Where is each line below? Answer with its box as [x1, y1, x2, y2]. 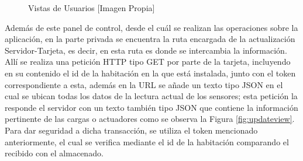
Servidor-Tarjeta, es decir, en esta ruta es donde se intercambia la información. [5, 44, 287, 56]
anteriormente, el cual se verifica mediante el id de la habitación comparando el [5, 135, 289, 148]
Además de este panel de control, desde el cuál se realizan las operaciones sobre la [5, 21, 298, 33]
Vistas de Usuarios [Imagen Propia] [28, 2, 155, 13]
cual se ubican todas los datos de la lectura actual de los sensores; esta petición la [5, 90, 298, 102]
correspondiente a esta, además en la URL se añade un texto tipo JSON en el [5, 78, 283, 90]
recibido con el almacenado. [5, 147, 104, 159]
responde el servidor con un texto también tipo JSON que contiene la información [5, 101, 298, 113]
